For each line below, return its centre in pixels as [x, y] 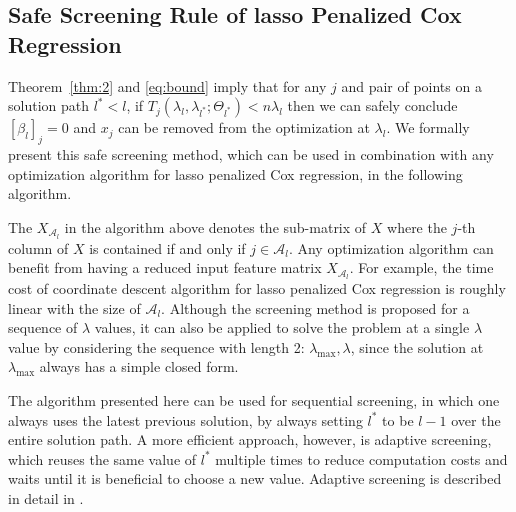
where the [417, 226]
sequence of [43, 327]
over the [476, 419]
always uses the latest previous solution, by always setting [185, 419]
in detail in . [46, 498]
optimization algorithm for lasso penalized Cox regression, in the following [235, 173]
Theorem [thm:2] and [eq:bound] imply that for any [167, 85]
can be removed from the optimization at [244, 127]
